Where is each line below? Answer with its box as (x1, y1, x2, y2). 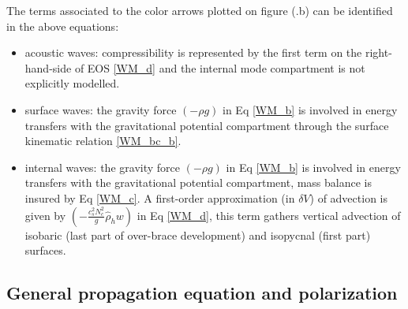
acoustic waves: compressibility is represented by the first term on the (24, 44, 362, 61)
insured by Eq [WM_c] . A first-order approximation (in (24, 189, 295, 206)
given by (24, 207, 66, 223)
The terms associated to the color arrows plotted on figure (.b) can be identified (6, 2, 393, 18)
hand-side (24, 59, 72, 76)
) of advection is (309, 189, 387, 206)
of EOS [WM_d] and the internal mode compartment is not (74, 59, 365, 76)
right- (365, 44, 392, 61)
